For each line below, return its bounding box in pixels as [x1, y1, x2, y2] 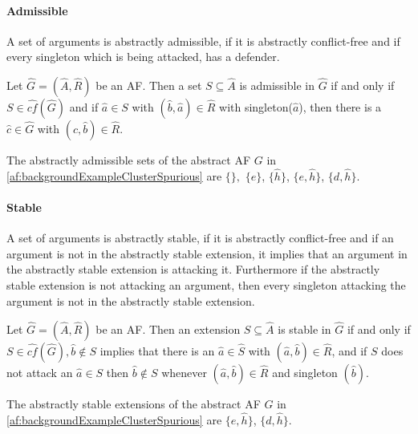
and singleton [272, 364, 338, 381]
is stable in [278, 321, 331, 338]
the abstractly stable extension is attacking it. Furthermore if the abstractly [6, 261, 380, 278]
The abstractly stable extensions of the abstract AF [6, 395, 261, 412]
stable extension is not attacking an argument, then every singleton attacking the [6, 276, 406, 293]
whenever [161, 364, 207, 381]
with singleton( [219, 98, 293, 115]
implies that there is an [99, 343, 215, 359]
